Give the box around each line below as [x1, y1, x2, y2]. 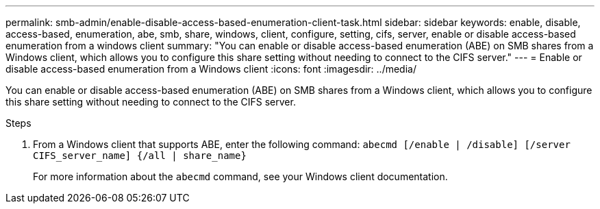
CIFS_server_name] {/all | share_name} [33, 150, 247, 161]
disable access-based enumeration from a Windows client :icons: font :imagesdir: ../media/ [5, 63, 416, 75]
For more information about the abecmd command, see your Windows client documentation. [33, 171, 448, 182]
